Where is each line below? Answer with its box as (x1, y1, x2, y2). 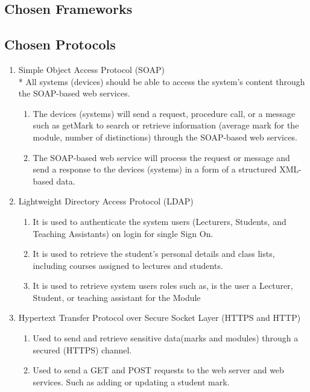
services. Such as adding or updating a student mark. (33, 375, 230, 388)
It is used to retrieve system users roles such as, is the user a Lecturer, (33, 279, 293, 292)
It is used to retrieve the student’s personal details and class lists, (33, 247, 275, 260)
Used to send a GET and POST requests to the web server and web (33, 364, 284, 376)
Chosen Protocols (4, 35, 116, 54)
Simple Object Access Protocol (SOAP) (18, 63, 165, 75)
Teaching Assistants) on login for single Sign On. (33, 227, 214, 239)
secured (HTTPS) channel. (33, 343, 132, 356)
